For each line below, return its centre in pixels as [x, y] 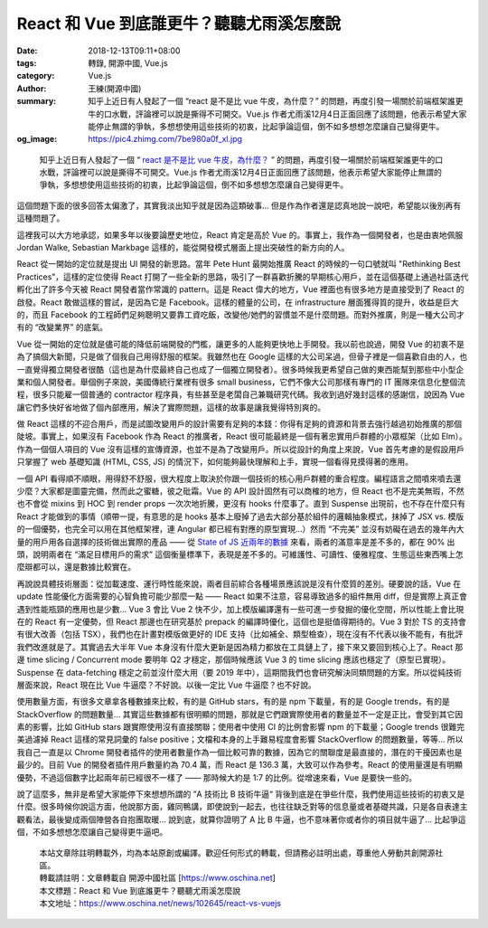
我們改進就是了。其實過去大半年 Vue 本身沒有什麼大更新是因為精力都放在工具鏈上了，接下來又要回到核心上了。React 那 [240, 647]
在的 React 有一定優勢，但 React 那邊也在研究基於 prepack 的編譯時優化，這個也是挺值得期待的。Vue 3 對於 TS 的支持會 [242, 621]
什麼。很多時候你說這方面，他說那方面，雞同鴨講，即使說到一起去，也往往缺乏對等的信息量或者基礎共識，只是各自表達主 [242, 807]
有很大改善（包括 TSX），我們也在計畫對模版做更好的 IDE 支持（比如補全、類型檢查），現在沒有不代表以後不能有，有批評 [240, 634]
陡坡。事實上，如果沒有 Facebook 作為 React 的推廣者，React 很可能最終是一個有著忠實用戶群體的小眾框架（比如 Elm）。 [242, 436]
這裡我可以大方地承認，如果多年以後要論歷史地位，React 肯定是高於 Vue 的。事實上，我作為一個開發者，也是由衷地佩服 [240, 234]
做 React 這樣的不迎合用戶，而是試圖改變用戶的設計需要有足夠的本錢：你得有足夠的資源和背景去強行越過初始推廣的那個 [239, 424]
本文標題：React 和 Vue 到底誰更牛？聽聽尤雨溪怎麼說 [140, 890]
